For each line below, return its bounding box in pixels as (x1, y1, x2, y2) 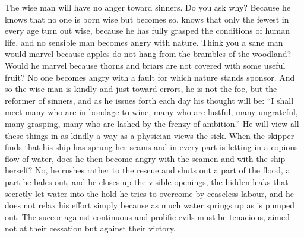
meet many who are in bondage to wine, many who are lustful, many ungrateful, (5, 106, 298, 118)
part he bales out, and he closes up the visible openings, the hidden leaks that (5, 175, 289, 188)
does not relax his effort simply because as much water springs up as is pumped (5, 199, 295, 211)
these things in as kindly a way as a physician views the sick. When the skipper (5, 129, 294, 141)
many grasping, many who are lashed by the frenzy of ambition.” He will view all (5, 117, 299, 129)
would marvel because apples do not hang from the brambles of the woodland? (5, 47, 292, 60)
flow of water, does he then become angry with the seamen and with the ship (5, 152, 286, 164)
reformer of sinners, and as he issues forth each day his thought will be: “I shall (5, 94, 294, 106)
